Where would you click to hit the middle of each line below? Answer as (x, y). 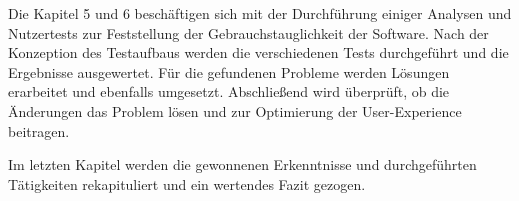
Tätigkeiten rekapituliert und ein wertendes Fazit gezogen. (187, 183)
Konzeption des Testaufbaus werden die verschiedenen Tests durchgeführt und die (258, 52)
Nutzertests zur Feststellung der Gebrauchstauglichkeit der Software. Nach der (248, 32)
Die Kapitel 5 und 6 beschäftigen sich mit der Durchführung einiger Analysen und (260, 13)
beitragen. (39, 130)
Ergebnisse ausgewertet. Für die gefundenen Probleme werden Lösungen (229, 71)
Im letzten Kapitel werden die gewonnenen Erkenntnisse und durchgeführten (242, 164)
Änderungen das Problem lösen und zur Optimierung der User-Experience (235, 110)
